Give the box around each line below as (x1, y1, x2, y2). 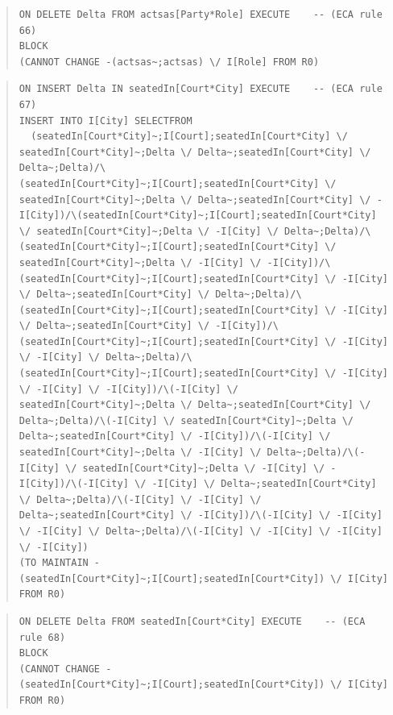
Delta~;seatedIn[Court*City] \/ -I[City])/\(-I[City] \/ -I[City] (19, 509, 383, 522)
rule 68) (19, 631, 66, 643)
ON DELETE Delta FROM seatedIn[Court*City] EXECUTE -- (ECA (19, 615, 366, 627)
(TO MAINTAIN (19, 557, 89, 569)
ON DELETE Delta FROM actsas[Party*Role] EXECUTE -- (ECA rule (19, 9, 383, 20)
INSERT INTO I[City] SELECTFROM (19, 114, 192, 127)
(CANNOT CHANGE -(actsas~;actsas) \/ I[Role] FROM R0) (19, 56, 320, 68)
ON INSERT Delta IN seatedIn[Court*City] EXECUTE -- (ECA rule (19, 83, 383, 95)
